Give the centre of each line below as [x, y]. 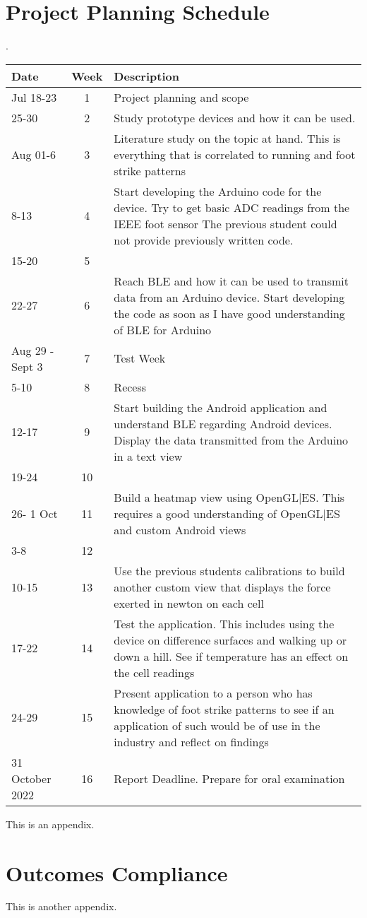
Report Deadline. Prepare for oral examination [229, 778]
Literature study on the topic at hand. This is [227, 138]
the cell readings [154, 672]
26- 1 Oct [35, 513]
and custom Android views [180, 529]
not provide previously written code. [204, 240]
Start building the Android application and [221, 407]
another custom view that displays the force [222, 587]
